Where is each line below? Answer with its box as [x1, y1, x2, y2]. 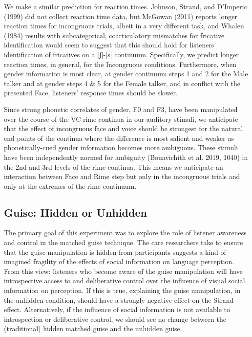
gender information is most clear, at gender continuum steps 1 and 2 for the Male [4, 68, 248, 79]
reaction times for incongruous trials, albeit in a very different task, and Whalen [4, 21, 244, 31]
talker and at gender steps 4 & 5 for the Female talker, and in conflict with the [4, 78, 240, 88]
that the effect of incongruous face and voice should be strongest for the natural [4, 123, 243, 134]
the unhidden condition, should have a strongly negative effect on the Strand [4, 294, 234, 305]
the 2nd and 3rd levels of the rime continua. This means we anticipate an [4, 161, 223, 172]
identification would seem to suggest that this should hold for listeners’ [4, 40, 216, 50]
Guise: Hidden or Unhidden [4, 204, 147, 220]
